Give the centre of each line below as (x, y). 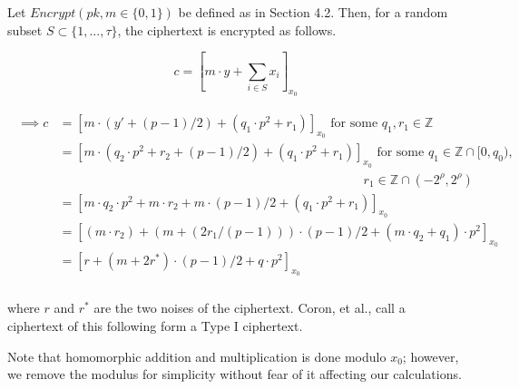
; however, (431, 356)
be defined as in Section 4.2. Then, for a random (313, 12)
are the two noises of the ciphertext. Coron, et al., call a (250, 308)
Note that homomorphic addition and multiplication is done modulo (197, 356)
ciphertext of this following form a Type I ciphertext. (155, 325)
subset (25, 29)
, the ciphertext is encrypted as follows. (227, 29)
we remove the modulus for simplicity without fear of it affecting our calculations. (235, 374)
